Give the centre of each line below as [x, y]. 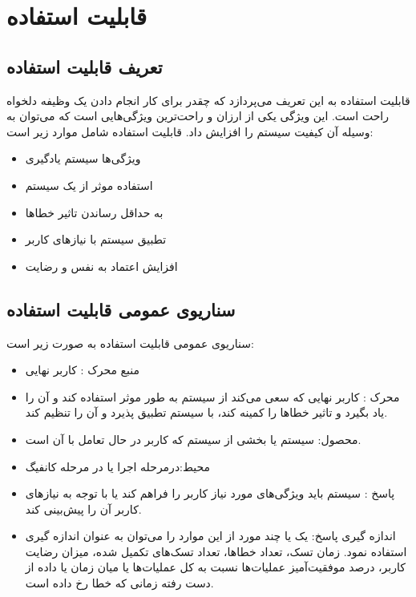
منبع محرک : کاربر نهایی [83, 370]
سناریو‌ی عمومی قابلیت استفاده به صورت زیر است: [130, 343]
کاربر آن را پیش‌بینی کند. [83, 508]
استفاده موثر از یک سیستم [89, 185]
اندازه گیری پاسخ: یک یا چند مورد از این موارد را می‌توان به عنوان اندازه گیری [210, 536]
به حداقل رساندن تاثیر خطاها [94, 212]
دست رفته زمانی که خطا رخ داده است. [119, 583]
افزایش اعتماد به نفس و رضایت [101, 266]
